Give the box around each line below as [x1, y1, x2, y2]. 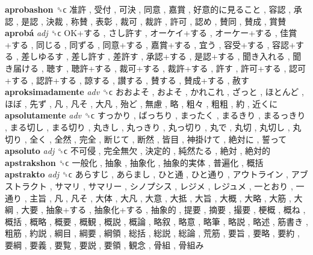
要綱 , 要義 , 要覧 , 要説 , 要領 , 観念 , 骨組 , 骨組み [5, 238, 204, 251]
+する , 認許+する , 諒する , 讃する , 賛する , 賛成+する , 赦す [5, 73, 249, 86]
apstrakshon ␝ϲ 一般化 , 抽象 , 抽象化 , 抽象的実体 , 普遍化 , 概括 [5, 156, 264, 168]
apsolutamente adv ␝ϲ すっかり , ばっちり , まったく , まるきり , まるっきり [5, 109, 306, 121]
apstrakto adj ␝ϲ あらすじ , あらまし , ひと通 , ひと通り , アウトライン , [5, 168, 288, 180]
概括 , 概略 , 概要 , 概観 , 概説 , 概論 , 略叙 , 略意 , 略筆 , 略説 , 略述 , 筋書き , [5, 215, 308, 227]
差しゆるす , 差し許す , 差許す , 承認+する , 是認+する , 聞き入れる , [21, 50, 290, 63]
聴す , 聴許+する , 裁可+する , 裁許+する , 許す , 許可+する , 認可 [46, 61, 306, 74]
